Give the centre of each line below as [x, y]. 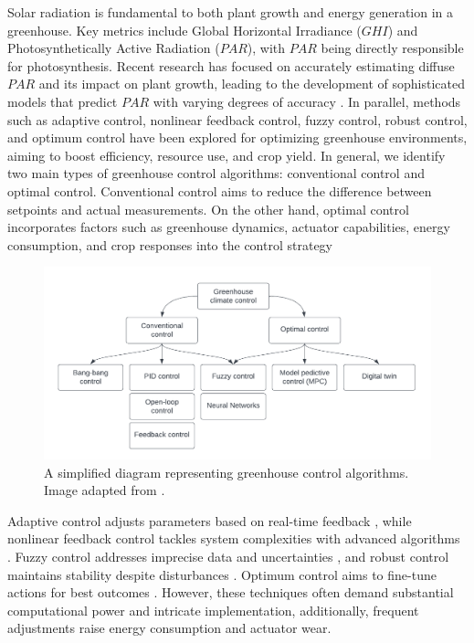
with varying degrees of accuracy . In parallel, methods [307, 101]
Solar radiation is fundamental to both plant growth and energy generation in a [231, 12]
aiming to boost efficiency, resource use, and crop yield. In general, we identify [226, 155]
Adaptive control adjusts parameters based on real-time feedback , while [210, 520]
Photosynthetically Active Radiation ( [114, 48]
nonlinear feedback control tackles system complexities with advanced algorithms [234, 538]
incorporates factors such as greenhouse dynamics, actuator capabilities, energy [229, 227]
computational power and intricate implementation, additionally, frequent [213, 610]
